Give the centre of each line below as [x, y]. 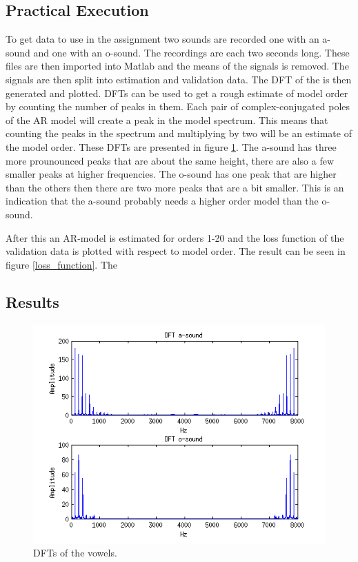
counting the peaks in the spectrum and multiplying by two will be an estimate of [179, 133]
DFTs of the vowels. [75, 553]
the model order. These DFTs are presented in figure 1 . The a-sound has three [171, 146]
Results [32, 301]
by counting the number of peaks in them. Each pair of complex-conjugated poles [178, 106]
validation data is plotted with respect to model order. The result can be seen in [176, 251]
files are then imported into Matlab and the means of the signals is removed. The [177, 66]
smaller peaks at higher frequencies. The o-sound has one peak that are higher [171, 174]
